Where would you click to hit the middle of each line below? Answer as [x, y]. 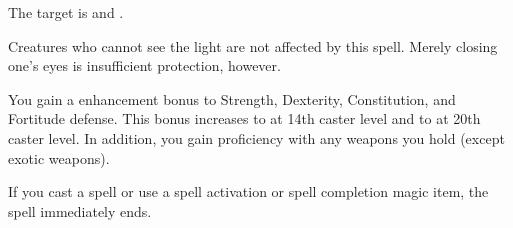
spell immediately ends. [80, 210]
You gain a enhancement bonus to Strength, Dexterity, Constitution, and [232, 98]
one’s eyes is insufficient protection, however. [144, 65]
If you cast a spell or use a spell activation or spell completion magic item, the [248, 191]
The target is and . [66, 12]
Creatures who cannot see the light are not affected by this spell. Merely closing [253, 45]
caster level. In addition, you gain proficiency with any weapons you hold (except [256, 137]
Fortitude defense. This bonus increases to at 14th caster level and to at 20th [244, 118]
